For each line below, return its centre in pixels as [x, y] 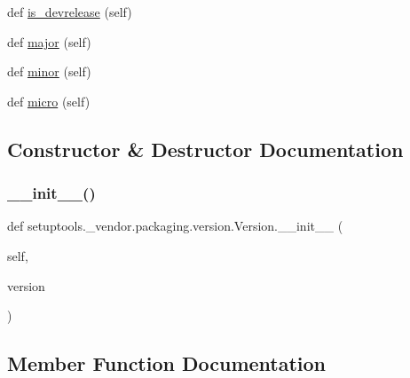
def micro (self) [49, 101]
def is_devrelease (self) [70, 12]
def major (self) [49, 41]
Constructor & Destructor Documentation [205, 149]
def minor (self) [49, 71]
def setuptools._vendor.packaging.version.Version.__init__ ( [175, 226]
